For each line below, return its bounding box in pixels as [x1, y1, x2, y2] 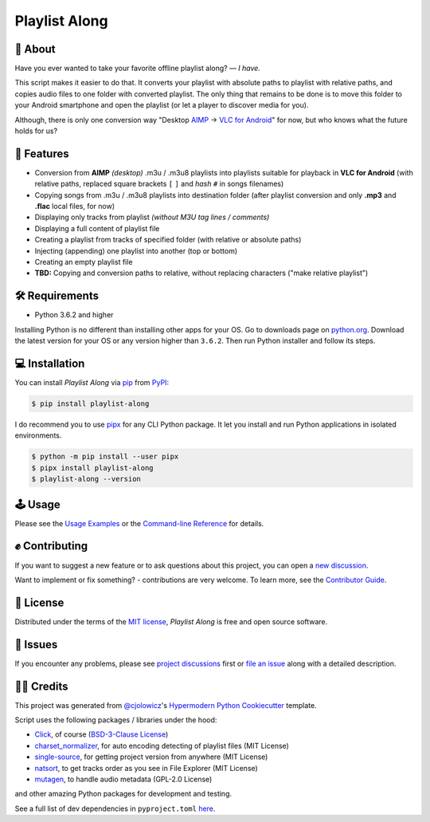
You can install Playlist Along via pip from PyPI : [14, 378, 170, 387]
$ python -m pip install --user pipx [31, 452, 179, 462]
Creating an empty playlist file [34, 258, 133, 267]
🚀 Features [14, 147, 69, 160]
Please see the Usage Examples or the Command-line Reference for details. [14, 518, 264, 528]
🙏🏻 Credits [14, 679, 68, 693]
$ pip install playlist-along [31, 399, 150, 408]
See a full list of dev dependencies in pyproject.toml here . [14, 804, 216, 813]
